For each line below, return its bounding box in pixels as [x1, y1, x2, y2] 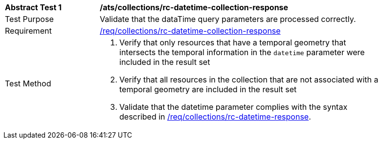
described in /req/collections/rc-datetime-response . [119, 112, 311, 122]
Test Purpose [5, 14, 54, 24]
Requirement [5, 26, 52, 36]
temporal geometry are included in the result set [119, 84, 297, 94]
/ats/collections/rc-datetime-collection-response [100, 2, 289, 12]
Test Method [5, 79, 51, 88]
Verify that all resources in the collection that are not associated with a [119, 75, 379, 84]
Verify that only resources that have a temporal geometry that [119, 38, 346, 47]
